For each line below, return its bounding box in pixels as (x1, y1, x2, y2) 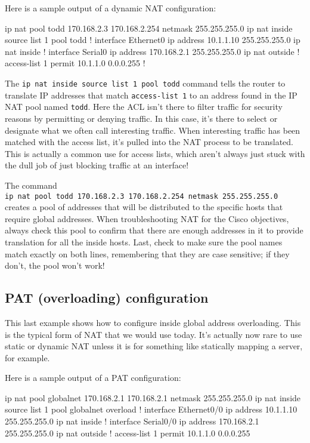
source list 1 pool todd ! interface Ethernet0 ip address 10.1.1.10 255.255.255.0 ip (5, 33, 300, 46)
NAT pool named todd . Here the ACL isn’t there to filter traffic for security (5, 100, 283, 113)
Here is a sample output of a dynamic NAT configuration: (5, 2, 216, 14)
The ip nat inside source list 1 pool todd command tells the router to (5, 76, 286, 89)
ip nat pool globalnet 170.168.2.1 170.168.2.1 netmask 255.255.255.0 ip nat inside (5, 391, 301, 404)
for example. (5, 351, 50, 364)
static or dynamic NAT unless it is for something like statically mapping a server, (5, 340, 303, 352)
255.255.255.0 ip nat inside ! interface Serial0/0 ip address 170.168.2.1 (5, 415, 259, 427)
